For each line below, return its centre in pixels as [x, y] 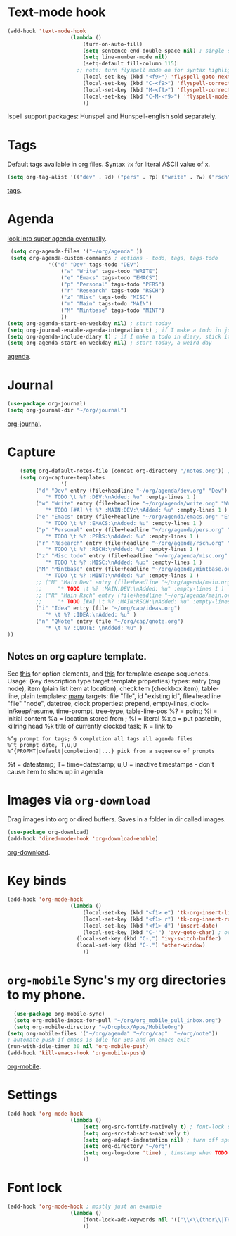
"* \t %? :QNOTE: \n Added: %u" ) [93, 628]
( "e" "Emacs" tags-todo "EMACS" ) [110, 278]
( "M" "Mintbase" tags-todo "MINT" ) [113, 310]
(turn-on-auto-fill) [112, 44]
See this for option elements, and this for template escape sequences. [109, 674]
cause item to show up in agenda [55, 771]
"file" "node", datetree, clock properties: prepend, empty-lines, [98, 703]
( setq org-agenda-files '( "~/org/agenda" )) [76, 252]
